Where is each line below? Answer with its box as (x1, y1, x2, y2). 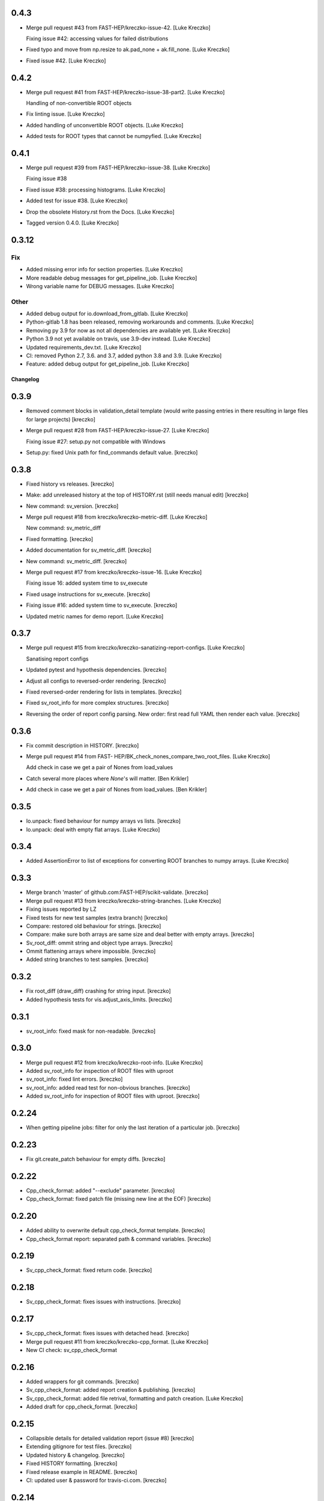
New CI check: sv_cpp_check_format (26, 1347, 117, 1354)
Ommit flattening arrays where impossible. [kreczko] (26, 947, 156, 955)
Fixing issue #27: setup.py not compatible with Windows (26, 438, 166, 445)
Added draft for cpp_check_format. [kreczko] (26, 1403, 138, 1410)
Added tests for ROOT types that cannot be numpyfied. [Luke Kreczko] (26, 133, 202, 140)
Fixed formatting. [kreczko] (26, 535, 94, 543)
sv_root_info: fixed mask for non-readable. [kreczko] (26, 1027, 156, 1034)
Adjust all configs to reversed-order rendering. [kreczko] (26, 677, 166, 684)
